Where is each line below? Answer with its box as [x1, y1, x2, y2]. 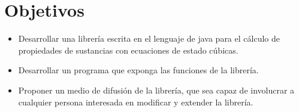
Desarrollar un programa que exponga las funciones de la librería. [18, 64, 259, 76]
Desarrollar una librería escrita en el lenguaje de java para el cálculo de [18, 32, 280, 45]
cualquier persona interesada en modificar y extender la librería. [18, 95, 253, 108]
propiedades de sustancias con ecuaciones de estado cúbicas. [18, 43, 238, 56]
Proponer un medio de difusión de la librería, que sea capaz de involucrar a [18, 83, 295, 96]
